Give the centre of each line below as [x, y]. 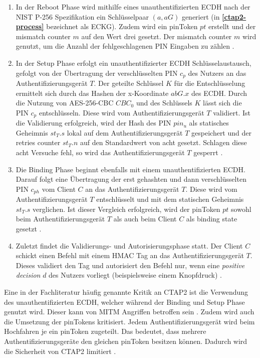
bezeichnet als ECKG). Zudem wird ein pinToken [122, 26]
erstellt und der [232, 26]
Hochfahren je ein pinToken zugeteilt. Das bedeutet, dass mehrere [105, 331]
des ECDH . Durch [219, 93]
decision [28, 275]
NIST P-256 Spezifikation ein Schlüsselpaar [82, 16]
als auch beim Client [145, 219]
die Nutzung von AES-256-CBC [65, 103]
